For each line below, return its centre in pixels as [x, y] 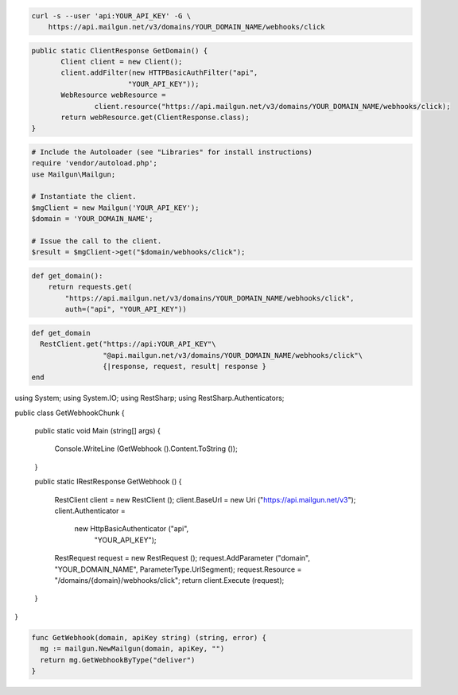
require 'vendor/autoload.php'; [95, 163]
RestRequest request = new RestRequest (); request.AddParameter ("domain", [182, 558]
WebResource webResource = [113, 95]
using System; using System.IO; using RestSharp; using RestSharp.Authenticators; [149, 398]
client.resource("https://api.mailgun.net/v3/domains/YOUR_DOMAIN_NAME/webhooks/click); [272, 106]
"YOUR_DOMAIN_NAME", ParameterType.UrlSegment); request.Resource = [178, 569]
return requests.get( [90, 287]
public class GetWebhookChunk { [70, 413]
